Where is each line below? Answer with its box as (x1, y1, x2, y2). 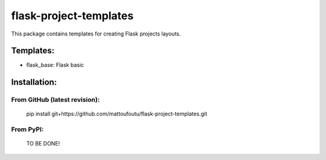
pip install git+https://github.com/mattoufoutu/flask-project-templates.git (26, 110, 208, 117)
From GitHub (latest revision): (11, 96, 100, 104)
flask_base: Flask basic (26, 61, 85, 69)
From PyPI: (11, 125, 44, 134)
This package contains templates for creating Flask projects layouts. (11, 30, 181, 37)
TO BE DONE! (26, 140, 60, 147)
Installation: (11, 77, 57, 87)
